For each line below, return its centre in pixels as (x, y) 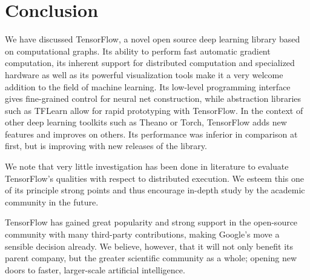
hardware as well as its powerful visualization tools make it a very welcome (144, 74)
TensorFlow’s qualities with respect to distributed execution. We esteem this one (154, 178)
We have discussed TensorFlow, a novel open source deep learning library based (153, 39)
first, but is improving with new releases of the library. (106, 146)
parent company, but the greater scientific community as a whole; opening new (151, 258)
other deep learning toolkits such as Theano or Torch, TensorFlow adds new (146, 122)
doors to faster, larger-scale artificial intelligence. (95, 269)
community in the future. (52, 202)
